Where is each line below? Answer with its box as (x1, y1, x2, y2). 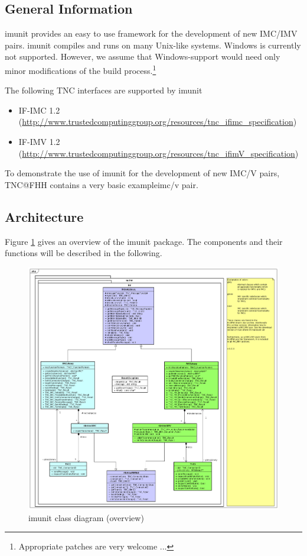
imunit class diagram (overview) (28, 511, 144, 523)
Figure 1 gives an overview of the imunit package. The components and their (5, 235, 283, 247)
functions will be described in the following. (5, 247, 162, 259)
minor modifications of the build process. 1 (5, 62, 156, 76)
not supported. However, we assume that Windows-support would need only (5, 50, 280, 63)
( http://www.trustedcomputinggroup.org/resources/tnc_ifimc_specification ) (18, 115, 297, 128)
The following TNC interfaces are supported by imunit (5, 84, 203, 96)
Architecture (5, 207, 84, 225)
